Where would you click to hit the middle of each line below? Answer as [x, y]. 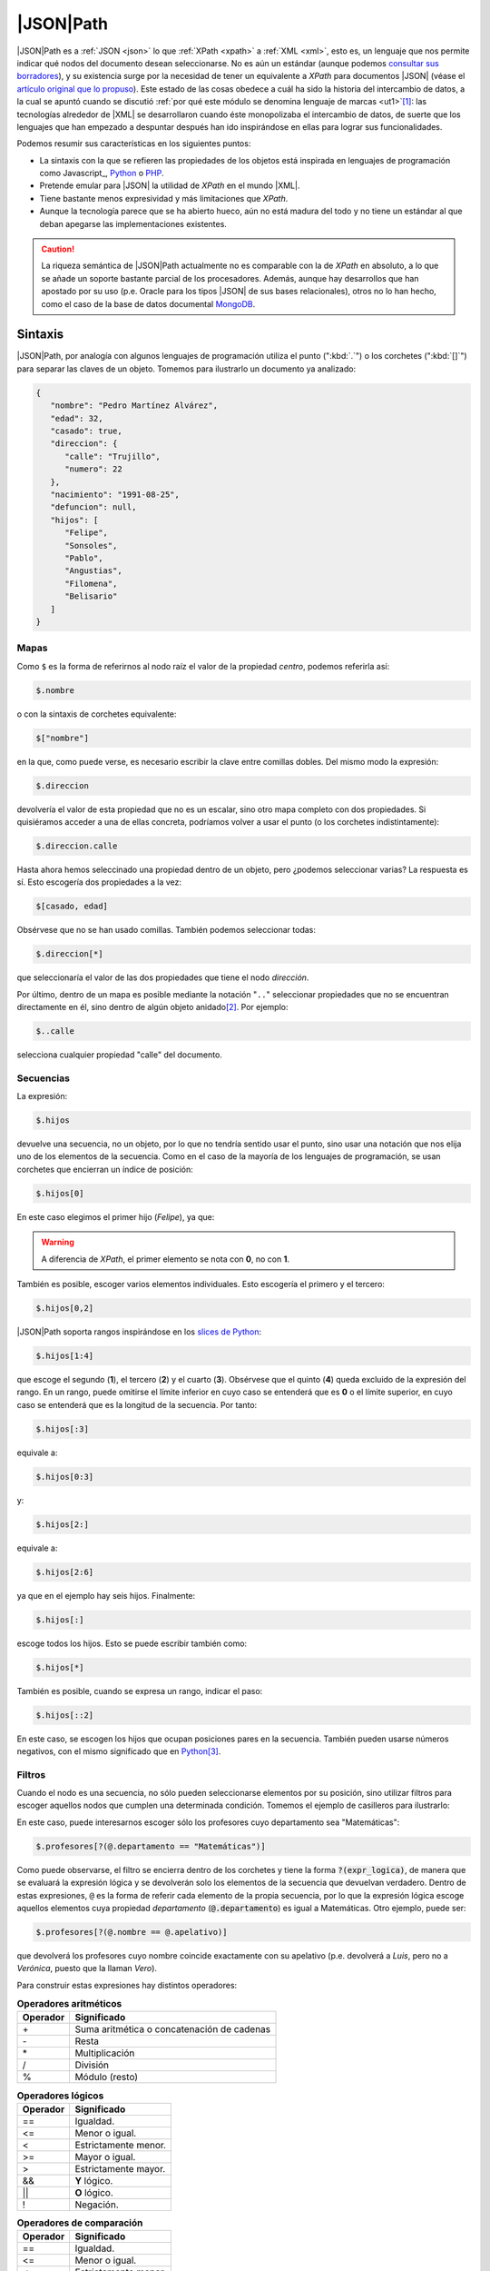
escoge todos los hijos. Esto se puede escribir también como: [132, 1643]
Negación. [97, 2205]
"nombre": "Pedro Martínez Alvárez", [134, 406]
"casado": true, [86, 431]
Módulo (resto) [107, 2078]
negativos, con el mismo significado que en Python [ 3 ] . [119, 1751]
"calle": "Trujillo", [113, 456]
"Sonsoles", [91, 545]
